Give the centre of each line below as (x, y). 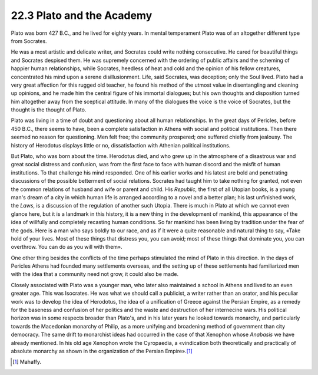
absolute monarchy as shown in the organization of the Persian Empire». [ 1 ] (102, 351)
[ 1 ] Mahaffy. (27, 362)
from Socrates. (29, 41)
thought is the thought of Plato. (49, 110)
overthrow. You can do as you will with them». (67, 247)
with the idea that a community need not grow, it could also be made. (95, 274)
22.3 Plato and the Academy (82, 15)
